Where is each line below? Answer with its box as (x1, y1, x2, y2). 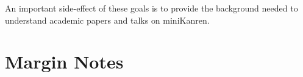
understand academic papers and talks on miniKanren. (5, 13, 210, 26)
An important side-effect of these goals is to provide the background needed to (5, 2, 298, 14)
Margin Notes (5, 49, 124, 74)
